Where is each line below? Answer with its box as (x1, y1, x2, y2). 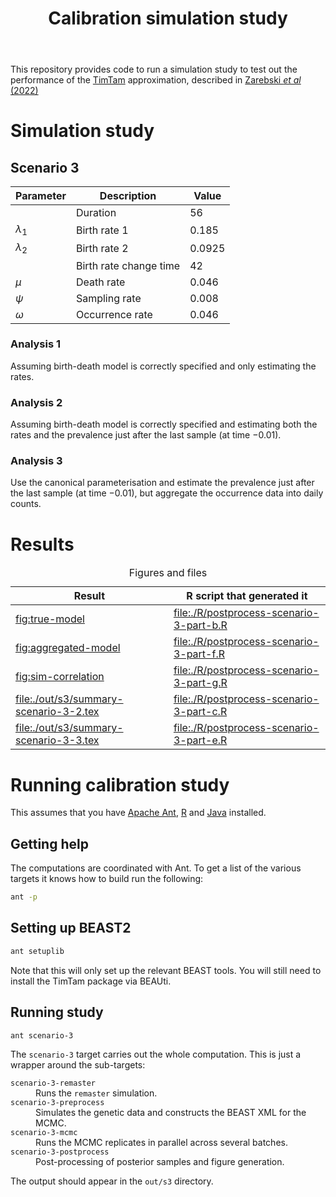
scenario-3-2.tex (15, 705, 100, 719)
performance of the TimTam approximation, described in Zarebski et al (10, 74, 302, 86)
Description (99, 189, 157, 203)
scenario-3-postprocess (10, 1147, 110, 1157)
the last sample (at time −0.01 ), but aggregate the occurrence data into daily (10, 487, 324, 499)
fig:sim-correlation (15, 670, 105, 684)
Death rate (75, 275, 126, 289)
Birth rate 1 (75, 223, 129, 237)
